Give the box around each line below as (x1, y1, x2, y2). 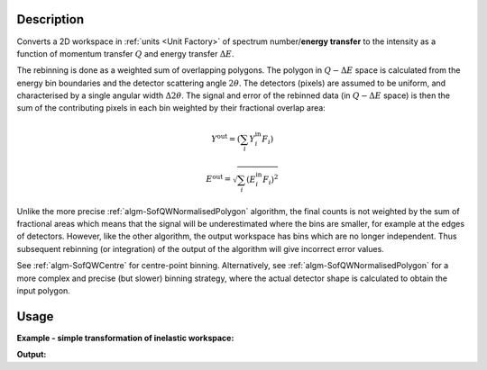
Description (16, 12, 85, 27)
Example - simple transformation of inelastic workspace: (16, 332, 234, 343)
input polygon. (16, 285, 71, 296)
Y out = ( (210, 131, 241, 144)
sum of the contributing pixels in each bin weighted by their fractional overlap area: (16, 103, 326, 113)
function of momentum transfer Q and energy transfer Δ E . (16, 48, 234, 59)
